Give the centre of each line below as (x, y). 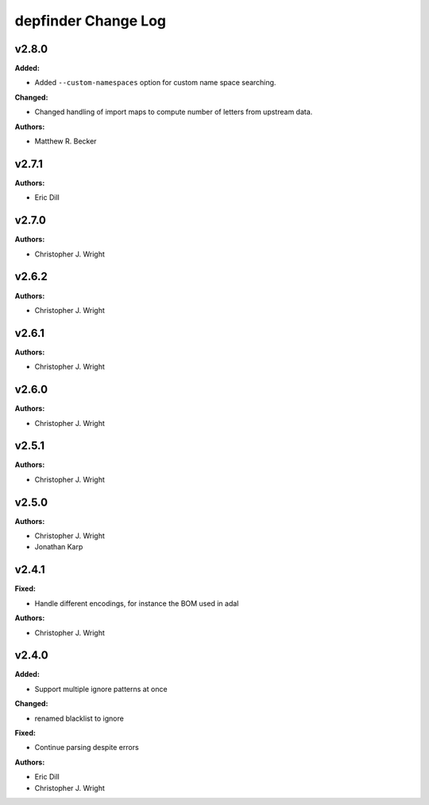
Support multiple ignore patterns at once (101, 689)
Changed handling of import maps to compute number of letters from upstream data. (174, 112)
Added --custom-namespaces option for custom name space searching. (155, 83)
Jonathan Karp (59, 547)
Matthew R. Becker (66, 141)
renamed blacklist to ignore (79, 718)
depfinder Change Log (91, 21)
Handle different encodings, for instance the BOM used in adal (137, 603)
